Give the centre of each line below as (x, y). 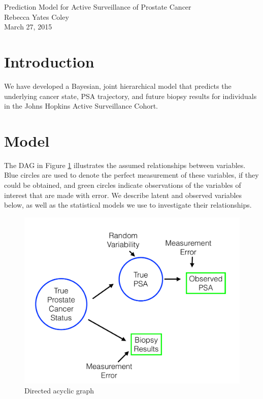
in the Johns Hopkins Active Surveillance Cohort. (81, 106)
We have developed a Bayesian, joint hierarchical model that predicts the (118, 86)
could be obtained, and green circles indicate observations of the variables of (123, 185)
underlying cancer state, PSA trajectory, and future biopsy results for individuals (130, 96)
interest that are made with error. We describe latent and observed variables (123, 195)
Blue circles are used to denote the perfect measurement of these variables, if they (131, 175)
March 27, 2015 (28, 27)
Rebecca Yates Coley (37, 16)
